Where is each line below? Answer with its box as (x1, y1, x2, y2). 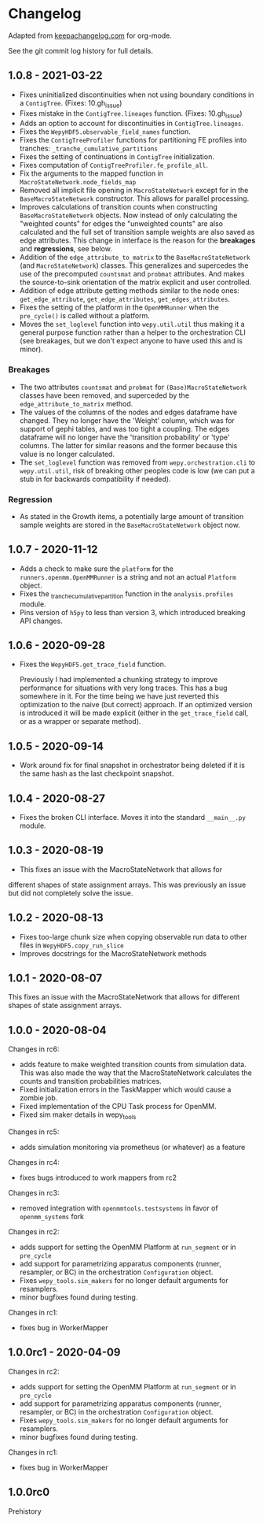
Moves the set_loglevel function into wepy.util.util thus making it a (19, 320, 245, 329)
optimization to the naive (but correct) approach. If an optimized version (19, 700, 253, 710)
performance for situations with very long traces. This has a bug (19, 683, 228, 693)
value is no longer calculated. (19, 449, 115, 458)
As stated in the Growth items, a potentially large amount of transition (19, 511, 244, 521)
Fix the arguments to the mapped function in (19, 169, 163, 178)
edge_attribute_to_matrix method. (19, 399, 133, 408)
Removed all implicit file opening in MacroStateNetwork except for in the (19, 186, 249, 195)
